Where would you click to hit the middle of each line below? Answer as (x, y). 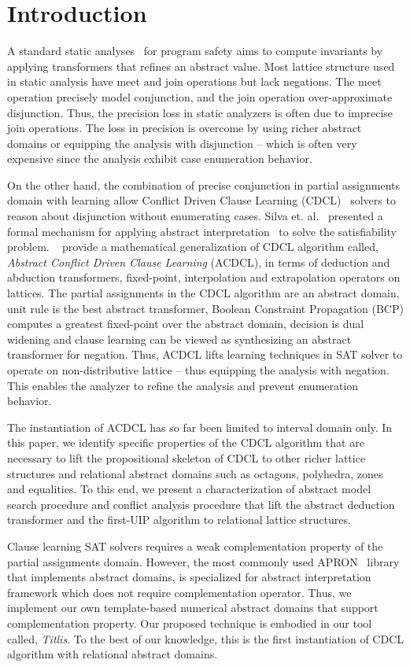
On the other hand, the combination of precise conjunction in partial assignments (204, 184)
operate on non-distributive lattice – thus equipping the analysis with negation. (198, 370)
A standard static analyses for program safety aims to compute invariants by (195, 51)
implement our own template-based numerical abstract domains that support (193, 608)
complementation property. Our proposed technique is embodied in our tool (190, 623)
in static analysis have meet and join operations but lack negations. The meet (194, 81)
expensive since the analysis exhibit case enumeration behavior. (160, 158)
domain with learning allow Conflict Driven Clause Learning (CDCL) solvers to (201, 200)
